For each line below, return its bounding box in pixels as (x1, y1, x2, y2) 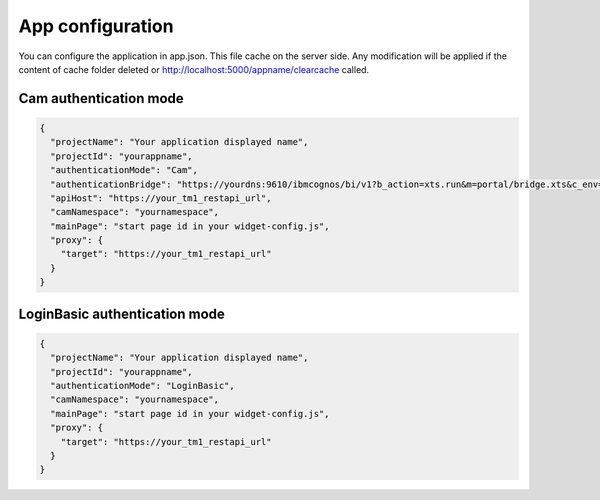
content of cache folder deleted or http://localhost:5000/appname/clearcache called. (18, 63, 370, 75)
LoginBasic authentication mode (18, 305, 225, 322)
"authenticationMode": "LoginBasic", (50, 380, 235, 391)
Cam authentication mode (18, 90, 184, 107)
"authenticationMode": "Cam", (50, 165, 199, 176)
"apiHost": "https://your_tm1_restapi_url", (50, 192, 272, 204)
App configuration (18, 15, 174, 37)
